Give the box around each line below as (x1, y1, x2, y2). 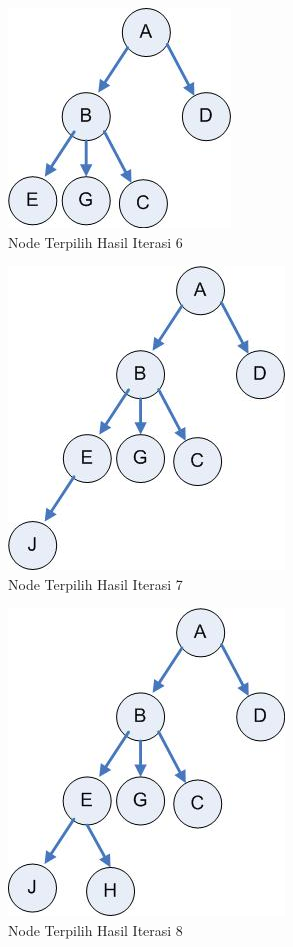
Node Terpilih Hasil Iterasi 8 (8, 919, 183, 940)
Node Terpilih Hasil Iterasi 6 (8, 231, 183, 252)
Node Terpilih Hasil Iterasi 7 (8, 573, 183, 594)
